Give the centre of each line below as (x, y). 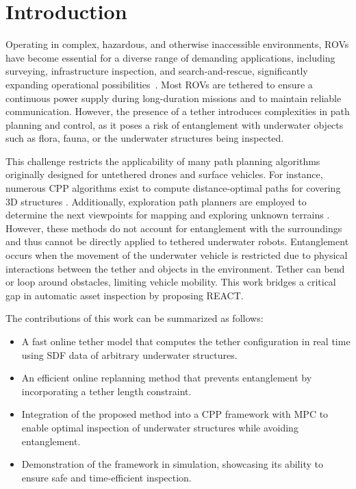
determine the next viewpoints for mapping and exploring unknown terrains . (168, 215)
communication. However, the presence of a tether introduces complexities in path (178, 111)
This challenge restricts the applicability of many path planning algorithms (163, 161)
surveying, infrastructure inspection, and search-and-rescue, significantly (157, 71)
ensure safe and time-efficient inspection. (106, 477)
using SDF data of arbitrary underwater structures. (129, 354)
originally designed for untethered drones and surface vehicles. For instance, (164, 174)
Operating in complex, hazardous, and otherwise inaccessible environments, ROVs (177, 44)
